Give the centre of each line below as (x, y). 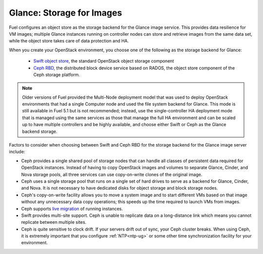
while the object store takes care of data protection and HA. (69, 41)
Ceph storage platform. (57, 74)
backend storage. (40, 131)
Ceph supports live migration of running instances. (72, 209)
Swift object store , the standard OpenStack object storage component (104, 61)
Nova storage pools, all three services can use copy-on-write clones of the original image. (112, 174)
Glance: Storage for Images (66, 13)
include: (17, 152)
